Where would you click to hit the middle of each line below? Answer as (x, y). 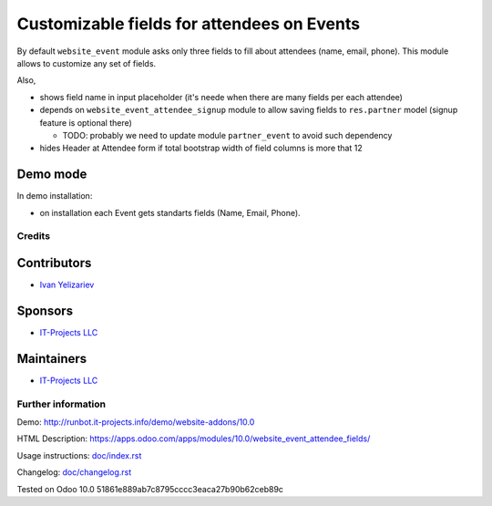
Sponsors (45, 310)
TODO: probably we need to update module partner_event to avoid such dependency (227, 135)
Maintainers (52, 359)
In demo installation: (55, 196)
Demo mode (52, 175)
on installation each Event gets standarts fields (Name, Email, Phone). (170, 212)
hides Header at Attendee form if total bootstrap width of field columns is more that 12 (201, 148)
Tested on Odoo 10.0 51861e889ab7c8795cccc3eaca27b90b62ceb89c (150, 489)
